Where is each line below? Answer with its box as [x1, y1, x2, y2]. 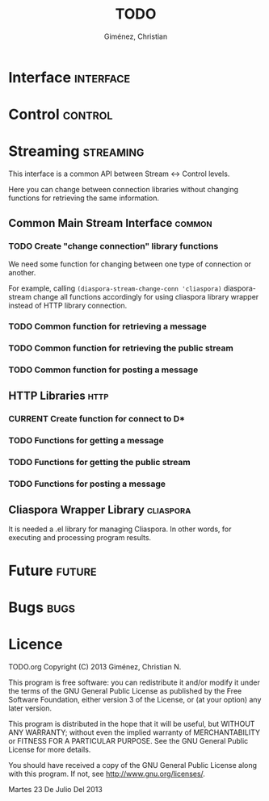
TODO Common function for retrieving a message [8, 321, 208, 332]
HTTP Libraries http [8, 388, 109, 402]
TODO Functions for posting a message [8, 478, 166, 489]
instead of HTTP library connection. [8, 300, 128, 310]
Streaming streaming [8, 142, 145, 161]
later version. [8, 703, 53, 713]
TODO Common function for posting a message [8, 364, 199, 375]
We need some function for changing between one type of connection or [8, 259, 252, 269]
